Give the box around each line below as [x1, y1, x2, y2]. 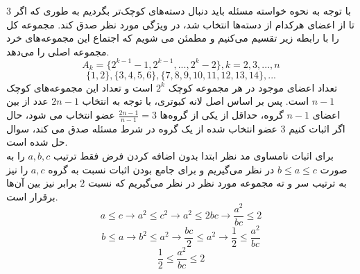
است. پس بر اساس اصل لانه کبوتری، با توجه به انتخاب [82, 94, 309, 108]
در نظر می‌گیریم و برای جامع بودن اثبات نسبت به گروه [48, 162, 275, 176]
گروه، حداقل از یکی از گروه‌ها [160, 108, 284, 122]
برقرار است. [6, 189, 58, 203]
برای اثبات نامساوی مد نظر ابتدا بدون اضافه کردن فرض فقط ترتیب [53, 148, 334, 163]
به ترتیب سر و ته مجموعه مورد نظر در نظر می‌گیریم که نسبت [87, 175, 347, 190]
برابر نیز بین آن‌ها [6, 175, 77, 190]
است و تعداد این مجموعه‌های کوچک [6, 80, 153, 94]
